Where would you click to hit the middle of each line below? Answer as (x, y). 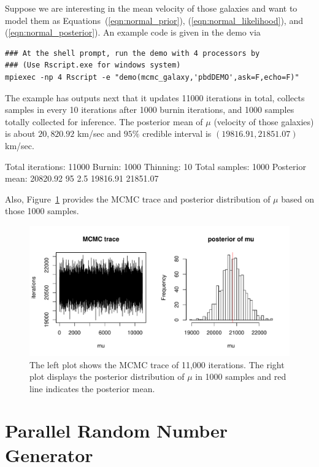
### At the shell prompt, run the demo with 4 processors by (133, 53)
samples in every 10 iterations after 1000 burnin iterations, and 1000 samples (150, 110)
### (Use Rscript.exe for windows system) (93, 65)
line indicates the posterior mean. (92, 388)
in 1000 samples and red (241, 376)
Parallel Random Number (117, 430)
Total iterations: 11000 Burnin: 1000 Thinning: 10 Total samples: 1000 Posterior (156, 166)
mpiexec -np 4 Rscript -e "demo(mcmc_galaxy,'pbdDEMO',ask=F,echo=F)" (152, 77)
